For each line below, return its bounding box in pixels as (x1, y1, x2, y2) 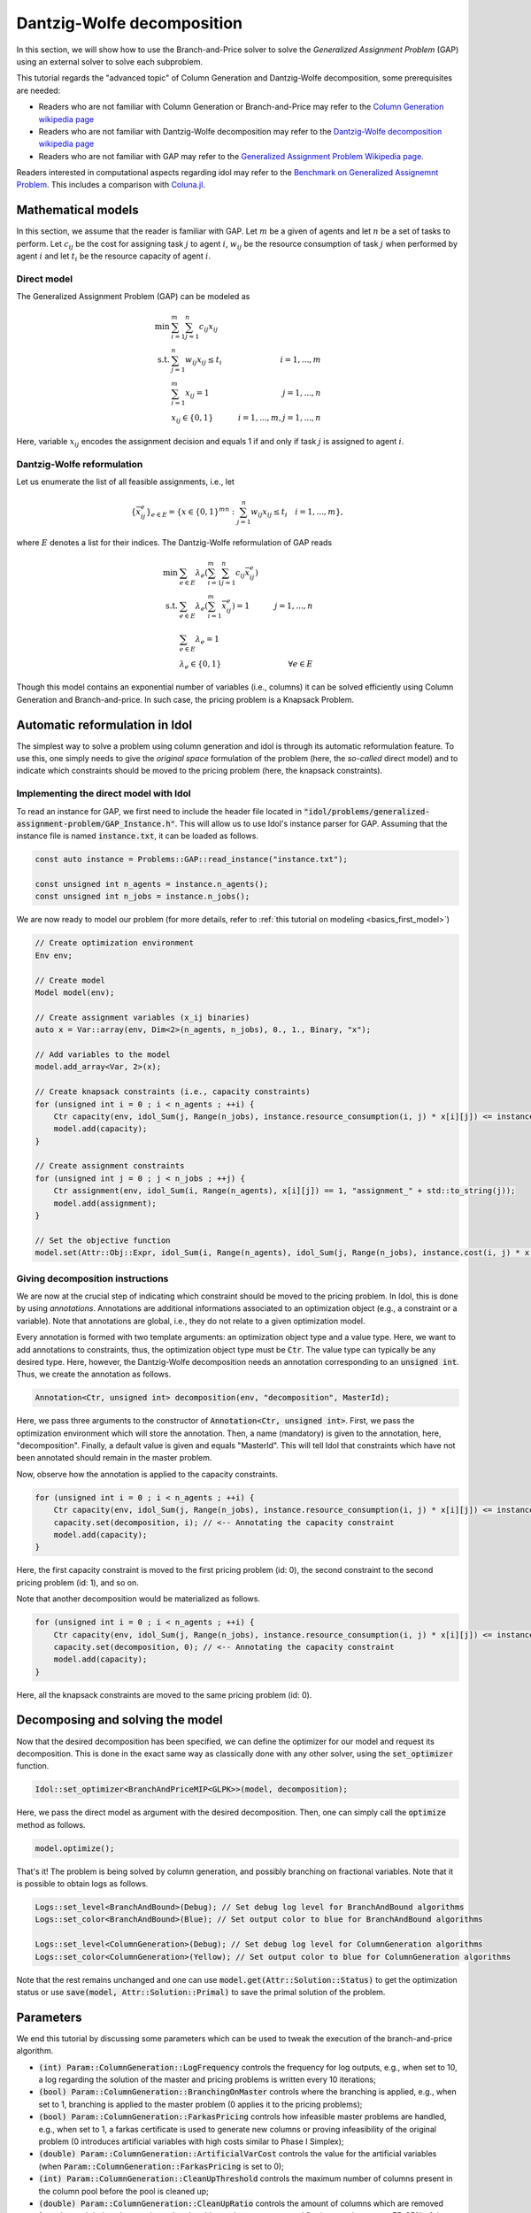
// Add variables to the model (35, 1049, 172, 1060)
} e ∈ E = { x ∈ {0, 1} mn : (146, 505, 235, 519)
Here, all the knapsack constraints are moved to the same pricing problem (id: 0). (16, 1689, 312, 1700)
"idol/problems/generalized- (304, 806, 430, 816)
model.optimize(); (35, 1843, 115, 1854)
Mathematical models (16, 203, 139, 218)
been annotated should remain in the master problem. (16, 1453, 212, 1463)
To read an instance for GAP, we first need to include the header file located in (16, 806, 303, 816)
